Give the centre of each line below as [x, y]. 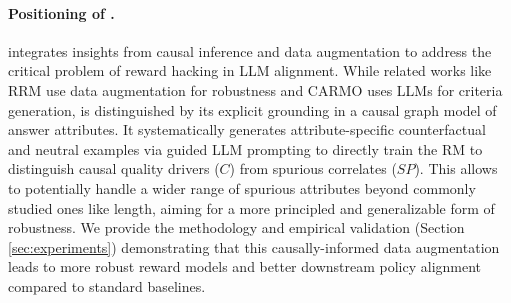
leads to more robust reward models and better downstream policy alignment [245, 266]
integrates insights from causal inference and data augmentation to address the [250, 50]
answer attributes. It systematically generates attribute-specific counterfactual [247, 129]
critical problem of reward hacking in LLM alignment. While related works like [250, 70]
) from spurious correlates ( [313, 168]
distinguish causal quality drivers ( [114, 168]
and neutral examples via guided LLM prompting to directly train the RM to [245, 148]
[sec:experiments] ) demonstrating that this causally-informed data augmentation [254, 246]
